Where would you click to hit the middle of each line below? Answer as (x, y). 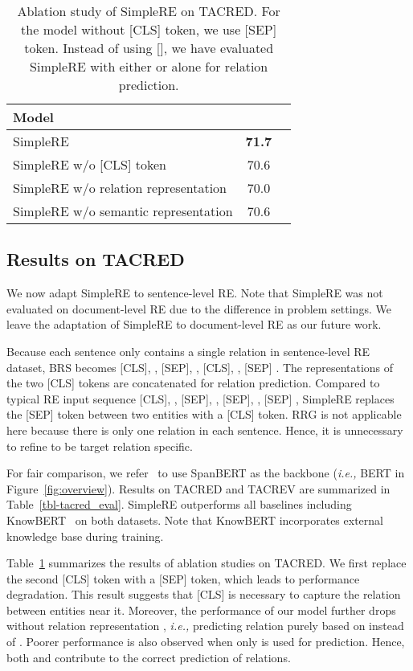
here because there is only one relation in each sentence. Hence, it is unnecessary (205, 430)
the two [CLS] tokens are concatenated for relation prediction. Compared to (193, 383)
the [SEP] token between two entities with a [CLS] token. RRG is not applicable (204, 414)
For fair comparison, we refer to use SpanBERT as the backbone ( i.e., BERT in (206, 473)
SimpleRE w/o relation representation (120, 188)
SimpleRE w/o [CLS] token (90, 164)
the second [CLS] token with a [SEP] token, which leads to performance (183, 578)
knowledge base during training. (85, 536)
